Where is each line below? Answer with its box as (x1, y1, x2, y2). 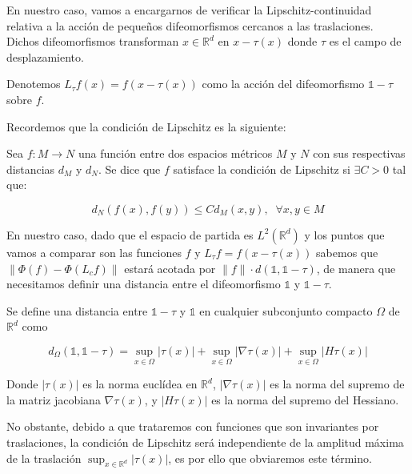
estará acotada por (124, 259, 216, 276)
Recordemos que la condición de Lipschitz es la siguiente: (6, 118, 286, 135)
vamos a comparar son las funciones (6, 243, 182, 260)
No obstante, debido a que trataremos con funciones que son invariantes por (6, 418, 379, 435)
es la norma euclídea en (82, 376, 198, 392)
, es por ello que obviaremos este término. (168, 449, 372, 466)
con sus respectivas (313, 145, 406, 162)
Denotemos (6, 75, 61, 92)
